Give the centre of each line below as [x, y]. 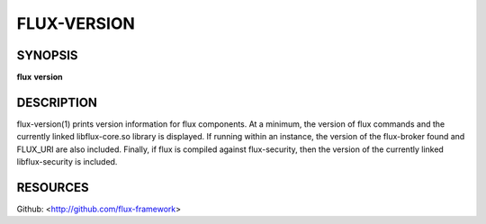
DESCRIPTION [57, 102]
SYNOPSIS [47, 55]
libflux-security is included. [67, 162]
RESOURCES [53, 188]
